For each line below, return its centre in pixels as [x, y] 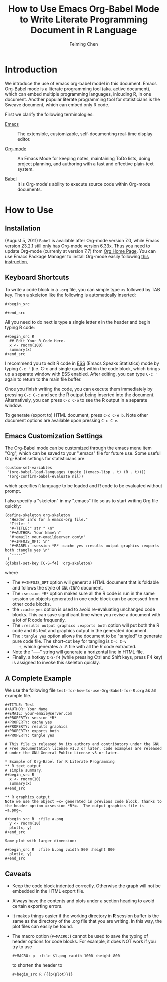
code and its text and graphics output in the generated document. [80, 631]
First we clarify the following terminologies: [49, 114]
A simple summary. [24, 771]
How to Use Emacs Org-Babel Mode [84, 9]
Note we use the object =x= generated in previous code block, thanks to [83, 802]
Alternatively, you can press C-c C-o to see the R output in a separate [76, 400]
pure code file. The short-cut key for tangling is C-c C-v [69, 641]
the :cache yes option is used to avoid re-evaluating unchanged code [84, 609]
